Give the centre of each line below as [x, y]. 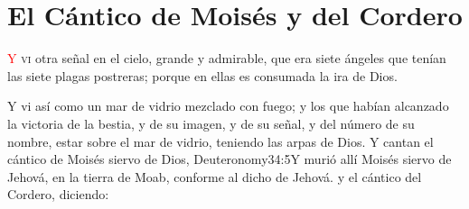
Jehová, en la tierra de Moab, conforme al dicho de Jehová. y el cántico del [215, 176]
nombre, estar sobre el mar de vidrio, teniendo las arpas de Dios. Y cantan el [220, 141]
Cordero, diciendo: [58, 194]
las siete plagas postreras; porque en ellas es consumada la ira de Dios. [202, 75]
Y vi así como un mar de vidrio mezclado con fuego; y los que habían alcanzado [228, 106]
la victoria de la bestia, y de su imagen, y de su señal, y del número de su [211, 123]
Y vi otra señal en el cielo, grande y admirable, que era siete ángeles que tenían [227, 58]
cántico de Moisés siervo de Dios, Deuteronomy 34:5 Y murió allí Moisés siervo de [230, 159]
